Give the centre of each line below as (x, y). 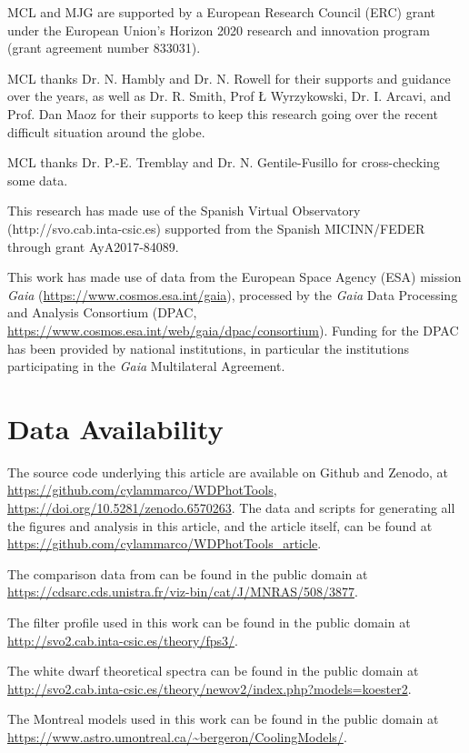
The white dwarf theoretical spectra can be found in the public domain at (213, 671)
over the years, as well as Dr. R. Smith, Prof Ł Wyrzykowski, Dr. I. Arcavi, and (230, 96)
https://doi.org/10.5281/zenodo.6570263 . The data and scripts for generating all (231, 507)
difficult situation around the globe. (106, 131)
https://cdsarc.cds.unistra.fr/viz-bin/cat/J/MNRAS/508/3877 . (183, 592)
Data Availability (115, 428)
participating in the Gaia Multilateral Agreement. (146, 366)
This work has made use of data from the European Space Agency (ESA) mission (234, 277)
